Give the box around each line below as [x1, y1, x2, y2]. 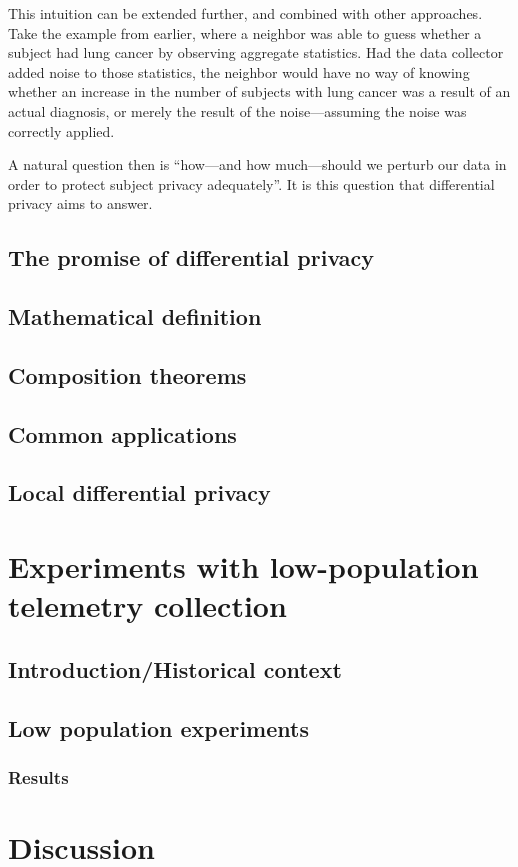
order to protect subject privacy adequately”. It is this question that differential [8, 173, 495, 194]
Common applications [8, 418, 237, 449]
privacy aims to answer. [8, 193, 153, 214]
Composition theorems [8, 359, 247, 390]
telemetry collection [8, 585, 287, 626]
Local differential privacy [8, 477, 271, 508]
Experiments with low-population [8, 546, 479, 587]
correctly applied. [8, 120, 115, 141]
